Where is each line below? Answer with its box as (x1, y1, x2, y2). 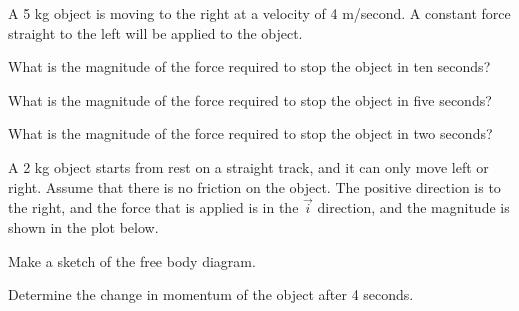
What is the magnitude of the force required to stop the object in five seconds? (8, 89, 492, 110)
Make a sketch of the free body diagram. (8, 250, 256, 271)
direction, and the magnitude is (317, 197, 510, 218)
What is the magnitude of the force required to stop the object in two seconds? (8, 123, 493, 144)
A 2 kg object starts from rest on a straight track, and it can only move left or (8, 156, 489, 177)
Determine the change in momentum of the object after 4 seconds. (8, 284, 414, 305)
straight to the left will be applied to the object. (8, 22, 303, 43)
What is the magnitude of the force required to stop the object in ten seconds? (8, 56, 491, 77)
